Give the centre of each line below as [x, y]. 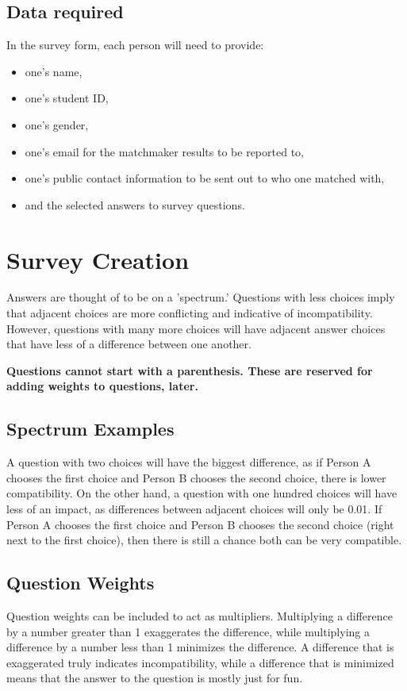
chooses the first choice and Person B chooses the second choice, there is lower [196, 477]
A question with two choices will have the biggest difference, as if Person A [189, 462]
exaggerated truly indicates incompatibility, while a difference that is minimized [200, 662]
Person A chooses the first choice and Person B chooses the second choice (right [200, 524]
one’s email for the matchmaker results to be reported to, [164, 151]
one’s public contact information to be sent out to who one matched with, [205, 178]
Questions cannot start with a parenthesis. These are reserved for [190, 370]
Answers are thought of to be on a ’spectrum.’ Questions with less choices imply [201, 297]
